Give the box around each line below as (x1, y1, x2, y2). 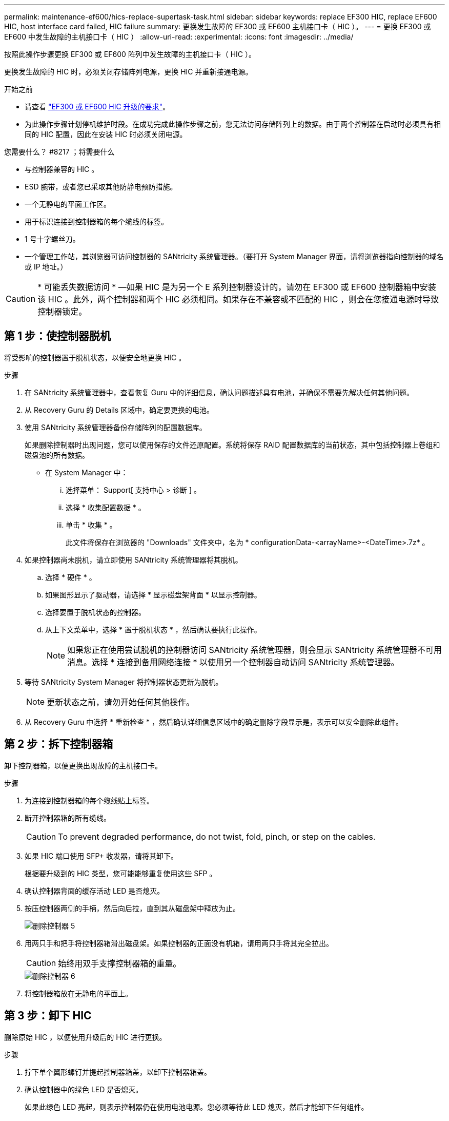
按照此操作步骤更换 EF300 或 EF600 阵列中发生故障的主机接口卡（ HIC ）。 (4, 50, 256, 59)
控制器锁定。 (37, 306, 87, 317)
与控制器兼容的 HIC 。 (25, 165, 99, 173)
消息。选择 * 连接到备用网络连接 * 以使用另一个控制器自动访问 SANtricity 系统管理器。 (67, 656, 399, 667)
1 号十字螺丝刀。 (25, 235, 80, 243)
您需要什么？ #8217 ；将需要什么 (4, 147, 115, 156)
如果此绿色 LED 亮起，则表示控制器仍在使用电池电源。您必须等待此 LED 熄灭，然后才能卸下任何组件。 (25, 1102, 369, 1111)
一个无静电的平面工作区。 (25, 200, 111, 208)
